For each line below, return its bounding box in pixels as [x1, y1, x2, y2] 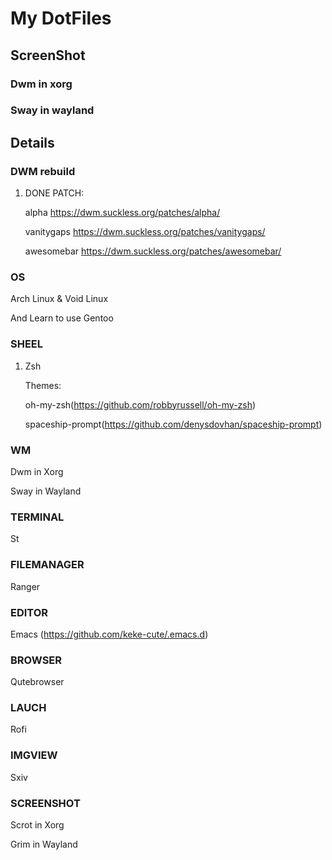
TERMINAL [10, 510, 65, 524]
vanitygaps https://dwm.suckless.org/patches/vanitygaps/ [24, 226, 266, 238]
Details [10, 134, 55, 151]
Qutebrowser [10, 676, 65, 688]
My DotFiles [10, 7, 112, 30]
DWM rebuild [10, 164, 76, 178]
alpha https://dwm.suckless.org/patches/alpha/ [24, 207, 221, 219]
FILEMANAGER [10, 558, 85, 572]
